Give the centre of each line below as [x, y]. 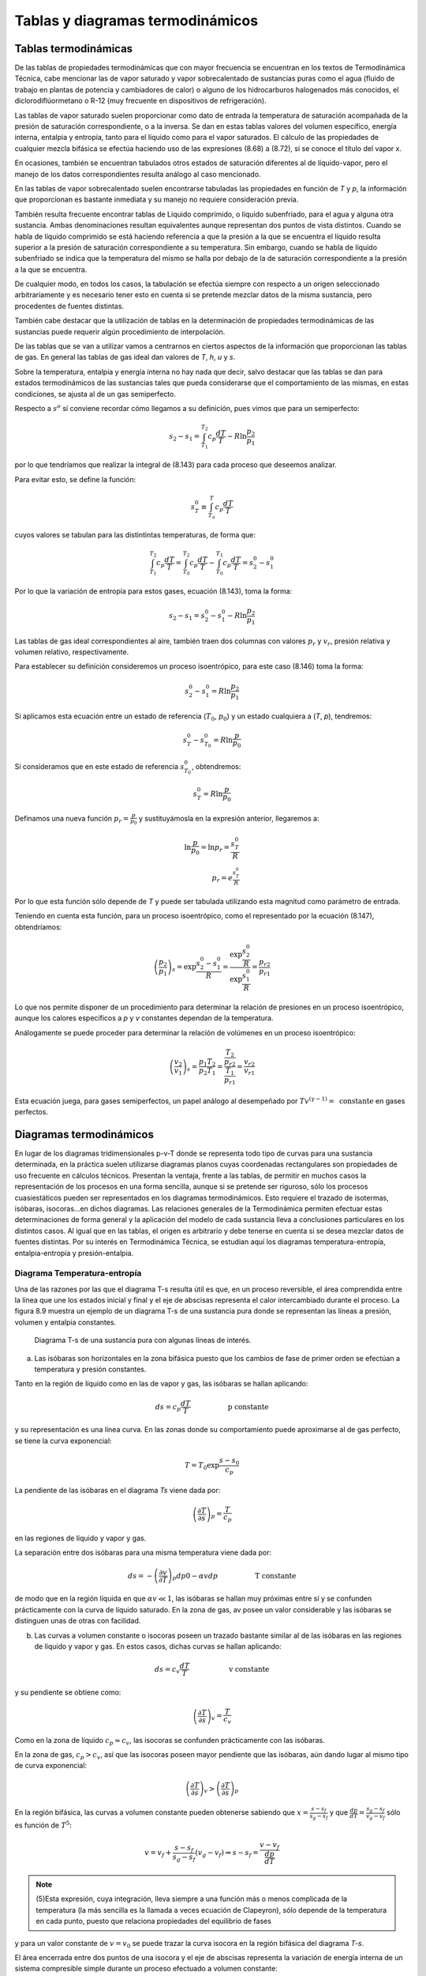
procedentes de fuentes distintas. [69, 306]
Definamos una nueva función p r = [72, 819]
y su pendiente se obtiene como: [68, 1692]
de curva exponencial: [50, 1766]
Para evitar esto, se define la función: [75, 479]
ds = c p [168, 1407]
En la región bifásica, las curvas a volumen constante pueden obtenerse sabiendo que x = [162, 1812]
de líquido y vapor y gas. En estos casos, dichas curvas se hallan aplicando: [158, 1646]
